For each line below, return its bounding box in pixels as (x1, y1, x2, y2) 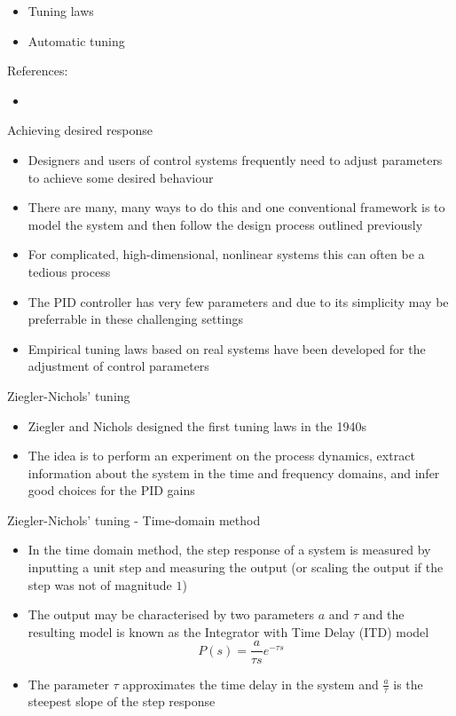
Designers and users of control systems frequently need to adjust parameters (28, 150, 443, 169)
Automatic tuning (28, 31, 125, 50)
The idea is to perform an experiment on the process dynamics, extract (28, 446, 415, 465)
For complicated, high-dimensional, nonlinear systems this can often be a (28, 245, 425, 264)
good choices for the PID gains (28, 481, 195, 500)
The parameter (28, 674, 109, 693)
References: (7, 61, 68, 80)
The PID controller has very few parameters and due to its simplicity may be (28, 292, 449, 311)
